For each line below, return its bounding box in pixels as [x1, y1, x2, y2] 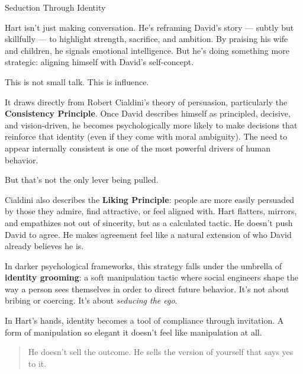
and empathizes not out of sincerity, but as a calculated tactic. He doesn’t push [5, 216, 293, 228]
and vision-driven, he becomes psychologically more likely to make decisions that [5, 118, 298, 131]
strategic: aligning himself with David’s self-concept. [5, 56, 194, 68]
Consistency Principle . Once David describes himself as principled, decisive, [5, 107, 291, 120]
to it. [28, 357, 47, 369]
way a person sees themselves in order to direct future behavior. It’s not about [5, 282, 289, 295]
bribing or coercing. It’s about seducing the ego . [5, 294, 178, 307]
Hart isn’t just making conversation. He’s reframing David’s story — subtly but [5, 21, 294, 33]
